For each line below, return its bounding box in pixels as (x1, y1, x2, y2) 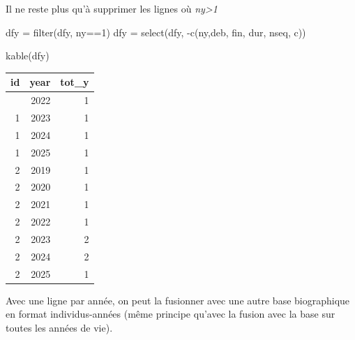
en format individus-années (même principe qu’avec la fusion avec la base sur (6, 306, 335, 321)
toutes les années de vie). (6, 320, 113, 334)
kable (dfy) (6, 48, 50, 63)
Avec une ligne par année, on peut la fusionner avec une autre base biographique (6, 293, 350, 307)
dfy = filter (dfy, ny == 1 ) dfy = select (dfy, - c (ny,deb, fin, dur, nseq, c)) (6, 24, 306, 39)
